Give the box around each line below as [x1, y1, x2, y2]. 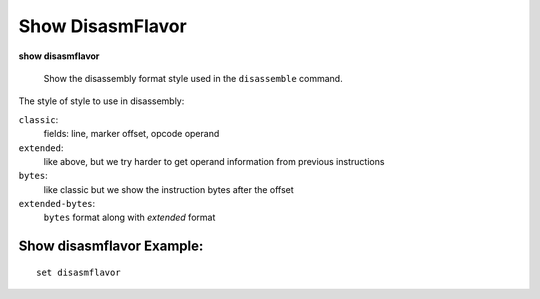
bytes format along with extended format [43, 211, 216, 224]
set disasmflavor [36, 266, 121, 278]
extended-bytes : [18, 198, 96, 210]
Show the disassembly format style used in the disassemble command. [43, 72, 344, 84]
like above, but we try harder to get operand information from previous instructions [43, 155, 385, 167]
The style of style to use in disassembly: [18, 95, 185, 107]
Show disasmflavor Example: [18, 238, 204, 255]
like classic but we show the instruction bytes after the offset [43, 183, 294, 195]
